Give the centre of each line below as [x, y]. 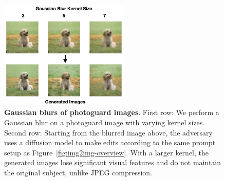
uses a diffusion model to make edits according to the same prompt [110, 142]
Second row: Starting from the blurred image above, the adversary [108, 132]
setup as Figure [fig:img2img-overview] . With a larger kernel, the [106, 152]
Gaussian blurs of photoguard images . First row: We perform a [112, 112]
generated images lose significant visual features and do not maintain [113, 162]
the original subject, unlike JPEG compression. [78, 172]
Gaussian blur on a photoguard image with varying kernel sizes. [105, 122]
